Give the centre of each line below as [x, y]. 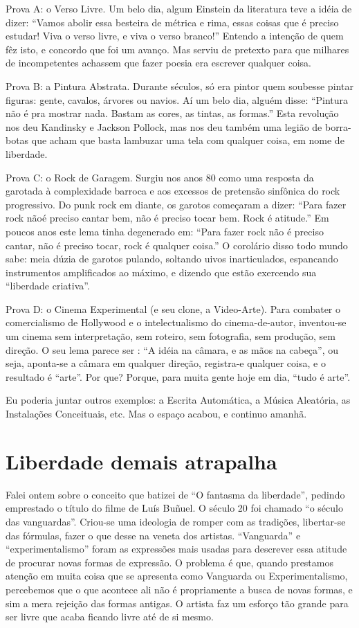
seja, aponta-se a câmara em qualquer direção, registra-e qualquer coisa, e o [166, 363]
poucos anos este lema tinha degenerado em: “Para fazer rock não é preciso [165, 231]
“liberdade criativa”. [48, 286]
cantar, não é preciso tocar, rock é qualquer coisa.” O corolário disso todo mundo [177, 245]
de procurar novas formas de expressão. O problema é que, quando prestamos [169, 562]
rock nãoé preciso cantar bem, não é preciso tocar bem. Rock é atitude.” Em [167, 218]
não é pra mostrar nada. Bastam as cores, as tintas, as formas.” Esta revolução [172, 113]
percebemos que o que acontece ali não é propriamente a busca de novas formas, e [179, 589]
